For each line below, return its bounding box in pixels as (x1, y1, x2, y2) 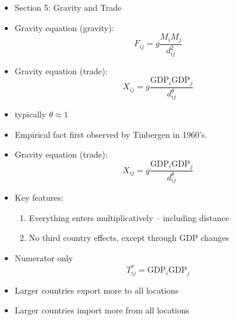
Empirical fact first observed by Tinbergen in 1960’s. (14, 128, 208, 140)
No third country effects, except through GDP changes (29, 231, 229, 244)
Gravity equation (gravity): (14, 21, 115, 34)
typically (14, 107, 47, 120)
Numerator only (14, 252, 73, 264)
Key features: (14, 191, 63, 204)
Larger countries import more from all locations (14, 304, 190, 316)
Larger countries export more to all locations (14, 283, 179, 296)
